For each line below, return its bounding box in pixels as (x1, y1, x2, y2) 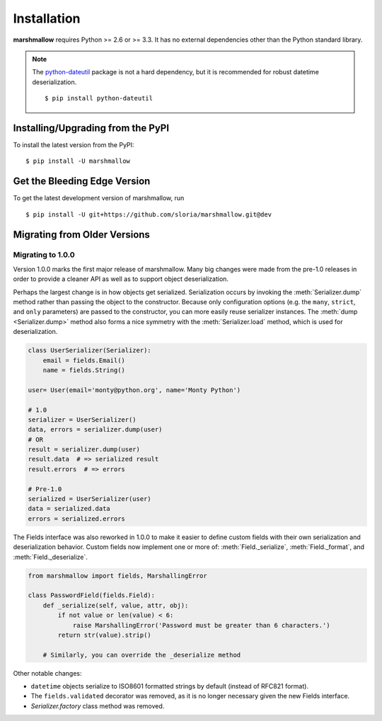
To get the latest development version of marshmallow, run (13, 194, 185, 202)
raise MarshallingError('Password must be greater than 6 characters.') (72, 621, 330, 629)
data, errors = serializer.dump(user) (28, 425, 163, 434)
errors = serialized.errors (28, 514, 125, 523)
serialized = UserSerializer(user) (28, 495, 151, 503)
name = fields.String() (42, 366, 125, 374)
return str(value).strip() (57, 630, 151, 639)
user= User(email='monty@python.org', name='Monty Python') (28, 386, 241, 394)
